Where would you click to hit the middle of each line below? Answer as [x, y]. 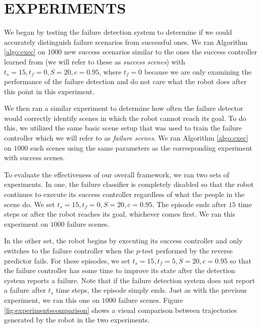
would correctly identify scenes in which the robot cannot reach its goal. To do [125, 118]
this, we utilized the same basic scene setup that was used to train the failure [123, 128]
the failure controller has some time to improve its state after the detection [120, 270]
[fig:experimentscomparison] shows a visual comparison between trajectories [120, 310]
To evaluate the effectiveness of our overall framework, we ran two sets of [117, 174]
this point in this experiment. [49, 91]
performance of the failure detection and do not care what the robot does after [125, 81]
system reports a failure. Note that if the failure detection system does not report [129, 280]
